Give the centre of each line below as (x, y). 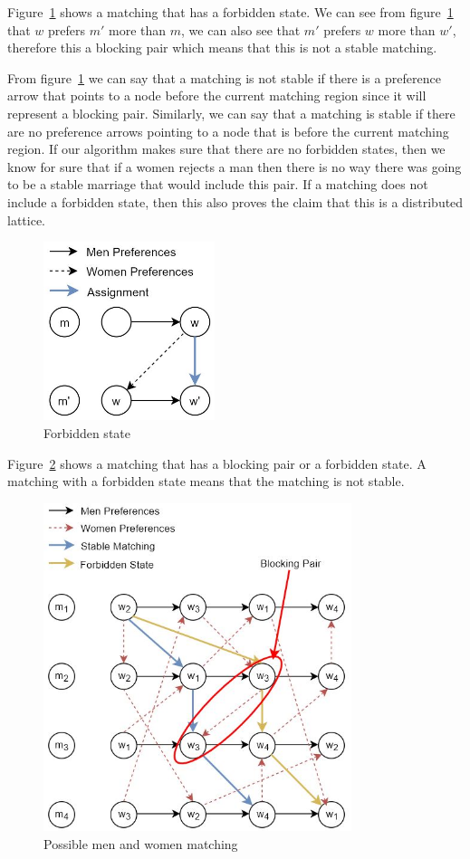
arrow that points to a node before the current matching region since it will (217, 95)
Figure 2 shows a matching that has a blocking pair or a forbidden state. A (217, 463)
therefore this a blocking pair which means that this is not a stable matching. (222, 48)
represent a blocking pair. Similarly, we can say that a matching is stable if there (231, 113)
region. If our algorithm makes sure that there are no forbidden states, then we (226, 149)
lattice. (26, 220)
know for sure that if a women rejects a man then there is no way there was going (235, 166)
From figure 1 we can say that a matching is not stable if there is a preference (224, 77)
